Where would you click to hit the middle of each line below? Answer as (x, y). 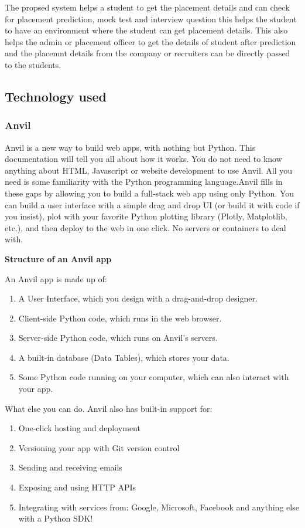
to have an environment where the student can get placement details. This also (146, 30)
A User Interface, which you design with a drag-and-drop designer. (138, 298)
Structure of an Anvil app (58, 258)
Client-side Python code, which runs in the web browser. (120, 318)
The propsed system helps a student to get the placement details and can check (147, 7)
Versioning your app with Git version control (99, 447)
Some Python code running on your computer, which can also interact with (154, 377)
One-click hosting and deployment (79, 428)
